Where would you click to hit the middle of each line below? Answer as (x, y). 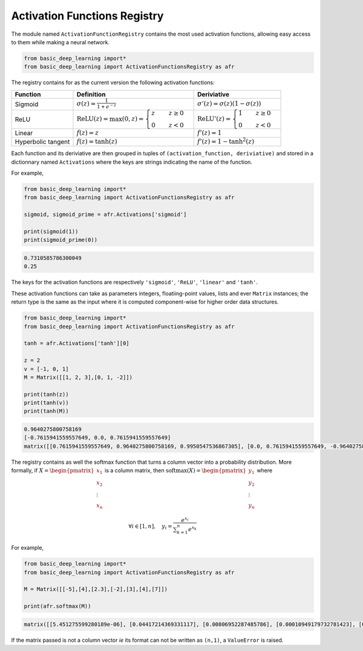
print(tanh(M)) (46, 411)
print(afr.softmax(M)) (57, 606)
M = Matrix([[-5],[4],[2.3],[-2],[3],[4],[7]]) (96, 589)
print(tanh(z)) (46, 394)
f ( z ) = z (88, 132)
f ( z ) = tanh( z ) (97, 141)
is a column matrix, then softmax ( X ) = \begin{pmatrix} (176, 470)
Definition (91, 94)
